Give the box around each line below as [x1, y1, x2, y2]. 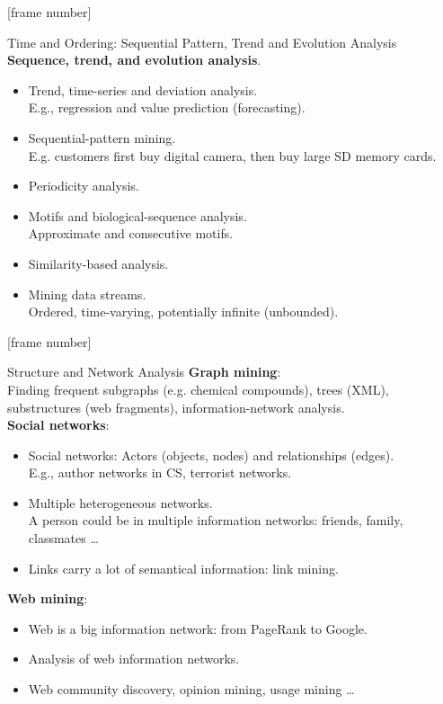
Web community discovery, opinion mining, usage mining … [28, 680, 355, 699]
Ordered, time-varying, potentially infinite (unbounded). [28, 302, 339, 321]
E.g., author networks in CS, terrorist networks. [28, 463, 292, 482]
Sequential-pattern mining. [28, 128, 176, 147]
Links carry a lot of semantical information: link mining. [28, 558, 339, 577]
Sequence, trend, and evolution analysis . [7, 50, 261, 69]
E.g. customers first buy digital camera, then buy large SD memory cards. [28, 146, 437, 165]
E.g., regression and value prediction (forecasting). [28, 98, 306, 117]
